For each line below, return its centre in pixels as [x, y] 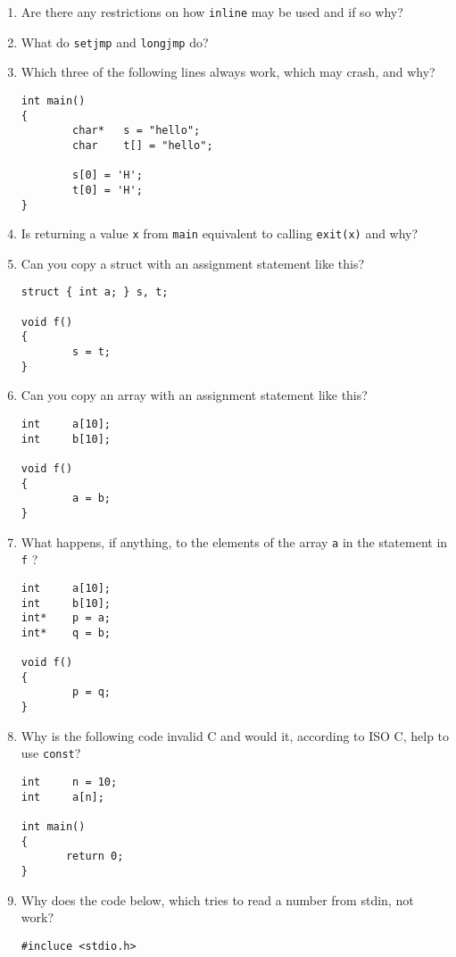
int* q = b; [66, 632]
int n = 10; [69, 782]
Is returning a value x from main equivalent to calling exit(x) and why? [220, 233]
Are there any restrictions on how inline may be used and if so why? [212, 12]
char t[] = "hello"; [143, 145]
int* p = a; [66, 618]
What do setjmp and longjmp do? [115, 42]
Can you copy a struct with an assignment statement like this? [193, 263]
